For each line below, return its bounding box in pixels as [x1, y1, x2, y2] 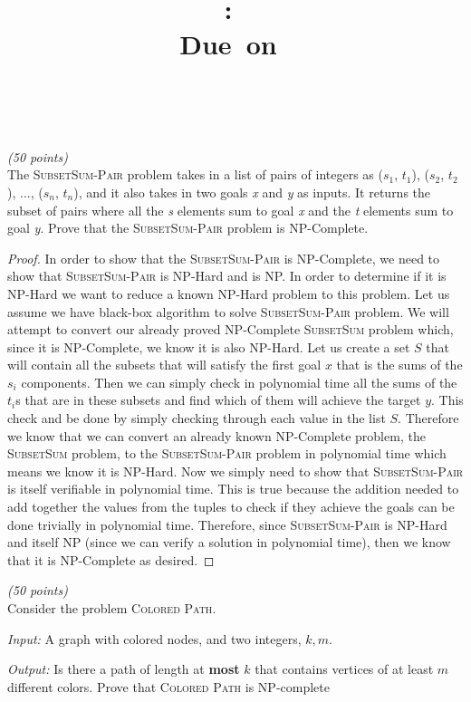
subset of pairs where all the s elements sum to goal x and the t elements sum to [7, 200, 454, 219]
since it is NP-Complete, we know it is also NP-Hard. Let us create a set [7, 337, 410, 356]
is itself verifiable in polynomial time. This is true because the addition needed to [7, 479, 459, 498]
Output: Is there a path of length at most [7, 659, 240, 678]
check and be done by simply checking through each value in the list [7, 409, 386, 428]
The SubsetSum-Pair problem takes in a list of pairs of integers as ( [7, 165, 383, 184]
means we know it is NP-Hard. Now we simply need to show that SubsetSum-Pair [7, 461, 464, 480]
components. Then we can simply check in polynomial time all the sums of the [21, 372, 457, 391]
